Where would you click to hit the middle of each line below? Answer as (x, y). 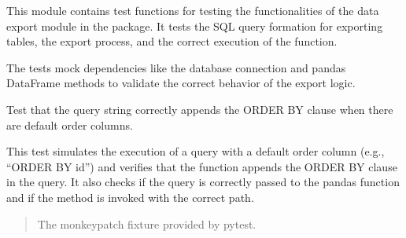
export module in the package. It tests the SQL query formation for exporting (195, 26)
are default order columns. (70, 124)
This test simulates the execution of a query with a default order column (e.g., (196, 151)
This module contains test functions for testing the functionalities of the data (193, 10)
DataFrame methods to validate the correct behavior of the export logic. (181, 83)
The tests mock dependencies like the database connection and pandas (176, 67)
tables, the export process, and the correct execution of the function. (172, 41)
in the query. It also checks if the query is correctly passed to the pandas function (203, 182)
